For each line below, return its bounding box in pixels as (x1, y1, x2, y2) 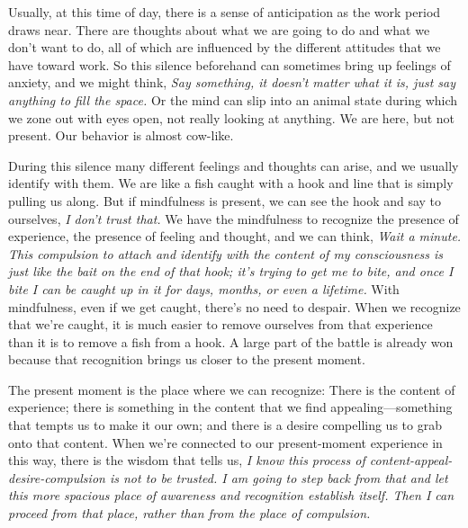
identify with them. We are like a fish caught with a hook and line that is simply (8, 174, 454, 192)
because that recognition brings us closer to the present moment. (8, 350, 365, 369)
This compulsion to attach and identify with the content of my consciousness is (8, 244, 444, 263)
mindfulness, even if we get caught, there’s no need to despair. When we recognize (8, 297, 461, 316)
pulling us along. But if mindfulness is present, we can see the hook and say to (8, 191, 442, 210)
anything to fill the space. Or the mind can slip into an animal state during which (8, 90, 458, 109)
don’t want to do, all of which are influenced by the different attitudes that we (8, 38, 441, 57)
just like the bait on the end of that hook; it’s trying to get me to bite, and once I (8, 262, 454, 281)
